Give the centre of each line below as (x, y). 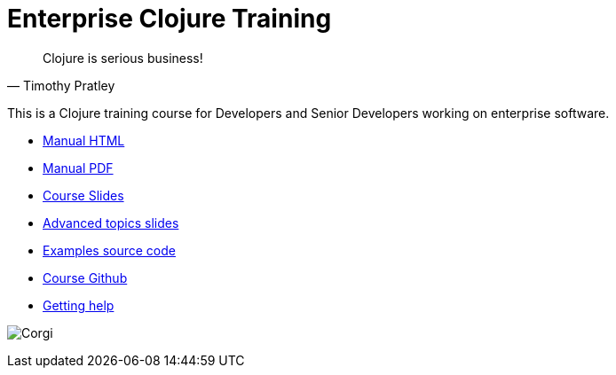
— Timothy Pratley (61, 85)
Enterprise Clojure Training (170, 19)
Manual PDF (78, 168)
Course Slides (83, 195)
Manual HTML (84, 140)
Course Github (85, 277)
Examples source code (109, 250)
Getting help (79, 305)
